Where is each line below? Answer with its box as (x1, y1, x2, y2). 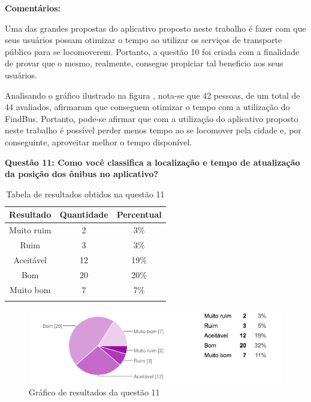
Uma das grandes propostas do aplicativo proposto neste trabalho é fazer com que (5, 22, 306, 34)
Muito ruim (9, 224, 52, 236)
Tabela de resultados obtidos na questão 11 (6, 187, 165, 200)
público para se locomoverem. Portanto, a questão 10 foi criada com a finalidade (5, 45, 300, 57)
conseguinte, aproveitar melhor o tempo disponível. (5, 135, 192, 148)
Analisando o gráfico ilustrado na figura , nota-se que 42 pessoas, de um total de (5, 89, 300, 101)
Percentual (116, 208, 162, 221)
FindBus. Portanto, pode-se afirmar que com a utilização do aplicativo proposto (5, 112, 298, 124)
